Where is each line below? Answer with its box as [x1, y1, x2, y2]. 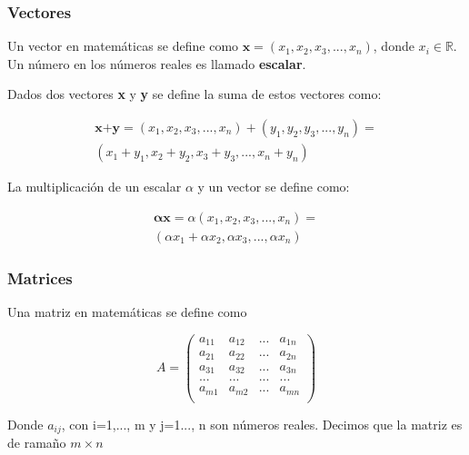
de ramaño [7, 433, 66, 452]
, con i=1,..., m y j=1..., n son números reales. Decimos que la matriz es [61, 414, 463, 433]
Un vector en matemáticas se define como [7, 36, 239, 55]
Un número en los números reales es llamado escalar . [7, 54, 306, 73]
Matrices [7, 266, 73, 289]
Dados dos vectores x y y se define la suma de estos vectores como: [7, 84, 382, 104]
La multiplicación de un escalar [7, 177, 182, 196]
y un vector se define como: [197, 177, 350, 196]
